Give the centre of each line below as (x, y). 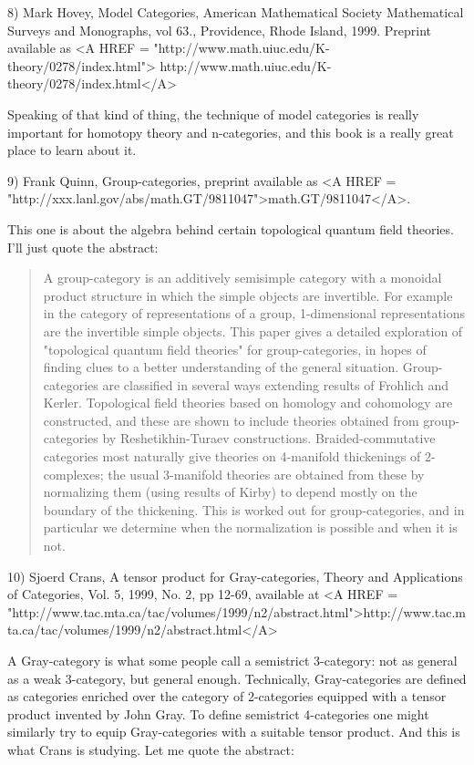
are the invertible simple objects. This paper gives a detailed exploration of (253, 331)
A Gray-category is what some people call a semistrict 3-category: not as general (232, 660)
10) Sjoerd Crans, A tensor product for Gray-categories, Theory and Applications (235, 576)
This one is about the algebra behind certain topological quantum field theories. (231, 228)
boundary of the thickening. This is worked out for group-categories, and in (254, 509)
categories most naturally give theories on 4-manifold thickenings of (232, 456)
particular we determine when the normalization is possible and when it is (250, 527)
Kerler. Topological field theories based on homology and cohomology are (248, 403)
